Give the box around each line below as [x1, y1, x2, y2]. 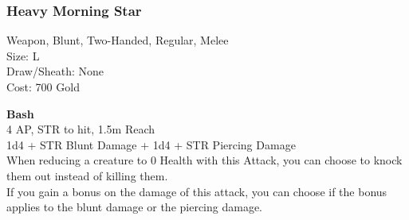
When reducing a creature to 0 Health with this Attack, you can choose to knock [6, 152, 403, 168]
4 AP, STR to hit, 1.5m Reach [6, 121, 155, 137]
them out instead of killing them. [6, 167, 168, 183]
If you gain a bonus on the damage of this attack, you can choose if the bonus [6, 183, 387, 199]
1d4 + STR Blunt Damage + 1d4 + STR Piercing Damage [6, 136, 296, 152]
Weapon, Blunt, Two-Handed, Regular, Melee [6, 32, 229, 48]
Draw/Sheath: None [6, 63, 104, 79]
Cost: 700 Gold [6, 79, 80, 95]
